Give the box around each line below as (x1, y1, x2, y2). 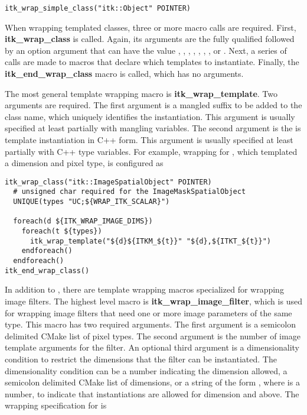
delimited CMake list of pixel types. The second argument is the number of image (5, 329, 301, 342)
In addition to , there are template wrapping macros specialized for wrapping (5, 283, 284, 296)
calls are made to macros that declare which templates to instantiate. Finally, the (5, 56, 299, 68)
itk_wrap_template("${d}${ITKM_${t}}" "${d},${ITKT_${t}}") (30, 236, 272, 245)
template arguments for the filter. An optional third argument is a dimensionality (5, 341, 300, 354)
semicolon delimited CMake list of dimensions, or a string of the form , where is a (5, 376, 300, 388)
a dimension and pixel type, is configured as (5, 157, 164, 169)
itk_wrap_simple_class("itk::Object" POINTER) (5, 4, 191, 12)
